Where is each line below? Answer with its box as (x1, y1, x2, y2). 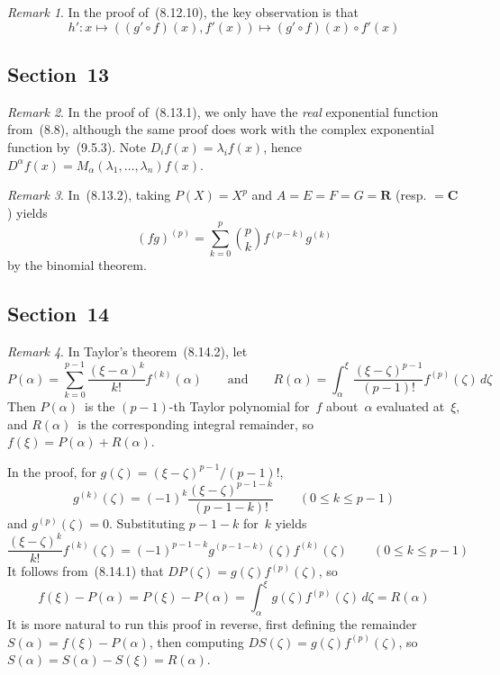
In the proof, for (7, 462, 96, 481)
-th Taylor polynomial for (168, 397, 310, 415)
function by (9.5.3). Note (7, 137, 147, 156)
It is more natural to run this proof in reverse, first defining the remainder (7, 614, 417, 633)
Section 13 (7, 59, 110, 87)
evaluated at (377, 397, 445, 415)
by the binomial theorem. (7, 256, 147, 274)
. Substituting (109, 513, 186, 532)
